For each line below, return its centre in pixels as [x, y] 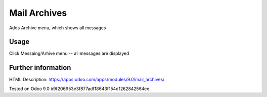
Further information [40, 68]
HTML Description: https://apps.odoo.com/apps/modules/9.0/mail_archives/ [87, 80]
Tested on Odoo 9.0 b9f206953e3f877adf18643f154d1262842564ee [79, 89]
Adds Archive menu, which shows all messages [58, 28]
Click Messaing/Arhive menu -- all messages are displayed [69, 53]
